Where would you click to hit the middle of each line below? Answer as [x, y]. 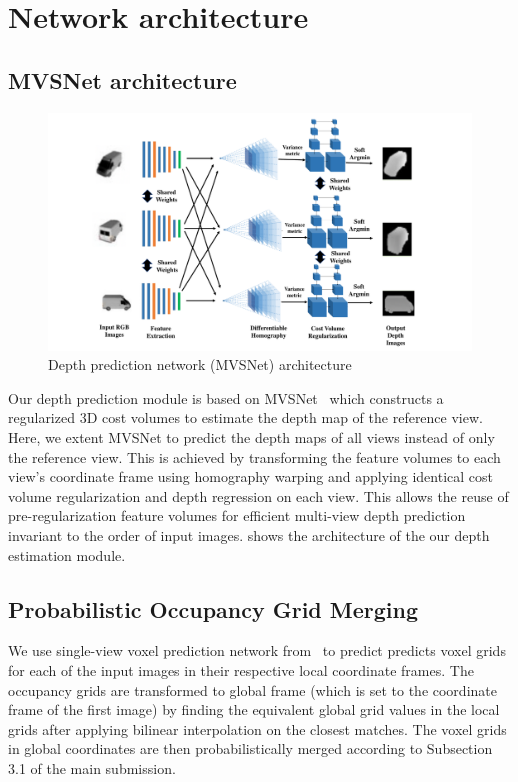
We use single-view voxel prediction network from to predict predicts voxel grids [257, 650]
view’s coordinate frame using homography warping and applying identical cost [250, 476]
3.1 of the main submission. [92, 767]
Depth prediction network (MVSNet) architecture [200, 364]
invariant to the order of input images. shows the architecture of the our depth [249, 535]
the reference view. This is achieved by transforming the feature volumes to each [254, 456]
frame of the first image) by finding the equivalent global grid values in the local [254, 709]
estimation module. [67, 554]
